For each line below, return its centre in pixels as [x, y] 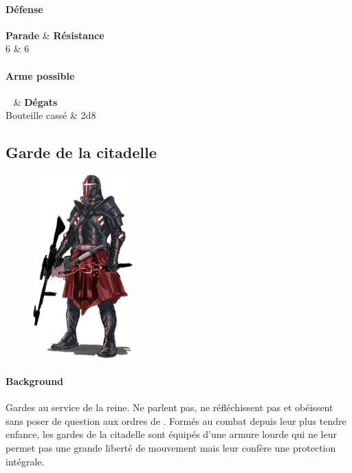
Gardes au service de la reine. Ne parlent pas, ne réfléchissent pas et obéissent [169, 407]
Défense [24, 9]
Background [35, 381]
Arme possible [40, 75]
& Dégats [35, 101]
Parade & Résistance [55, 35]
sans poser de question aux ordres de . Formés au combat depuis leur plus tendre [176, 420]
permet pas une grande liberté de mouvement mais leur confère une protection [171, 448]
